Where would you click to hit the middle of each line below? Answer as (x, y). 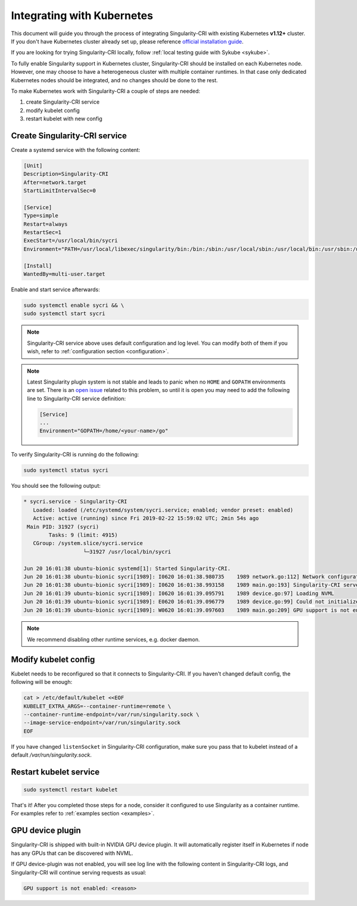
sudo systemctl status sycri (66, 470)
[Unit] (33, 166)
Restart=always (46, 224)
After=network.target (55, 182)
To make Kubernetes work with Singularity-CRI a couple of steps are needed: (106, 91)
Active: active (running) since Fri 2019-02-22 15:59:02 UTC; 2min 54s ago (146, 519)
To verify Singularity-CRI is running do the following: (75, 454)
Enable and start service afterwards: (56, 289)
